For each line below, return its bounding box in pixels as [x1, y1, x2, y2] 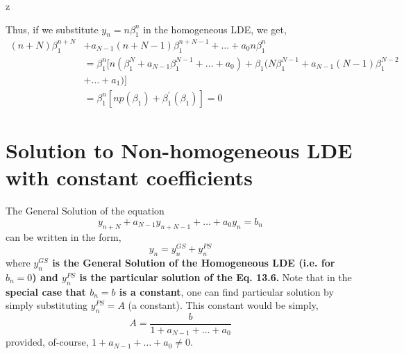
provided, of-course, [6, 335, 89, 349]
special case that [6, 284, 86, 298]
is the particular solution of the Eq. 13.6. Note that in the [79, 269, 352, 284]
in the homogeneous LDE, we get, [143, 22, 287, 36]
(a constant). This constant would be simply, [128, 298, 319, 312]
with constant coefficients [6, 163, 253, 192]
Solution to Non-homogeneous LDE [6, 136, 353, 164]
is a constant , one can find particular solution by [119, 284, 334, 298]
